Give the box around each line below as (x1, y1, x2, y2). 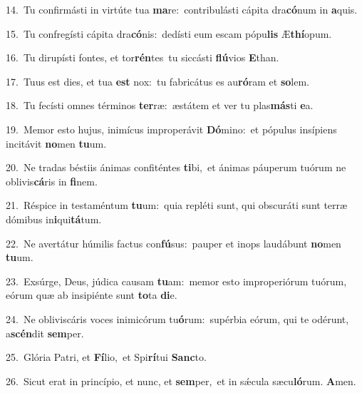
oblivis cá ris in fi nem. (6, 173, 98, 188)
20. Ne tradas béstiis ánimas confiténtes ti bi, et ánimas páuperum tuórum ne (6, 160, 346, 175)
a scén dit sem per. (6, 325, 84, 340)
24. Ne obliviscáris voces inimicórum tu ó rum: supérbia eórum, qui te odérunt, (6, 311, 349, 326)
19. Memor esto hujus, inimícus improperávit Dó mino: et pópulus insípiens (6, 121, 337, 136)
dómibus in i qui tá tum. (6, 211, 102, 226)
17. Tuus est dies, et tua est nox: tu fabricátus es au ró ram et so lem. (6, 73, 310, 88)
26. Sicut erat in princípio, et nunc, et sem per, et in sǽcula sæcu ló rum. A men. (6, 373, 356, 388)
